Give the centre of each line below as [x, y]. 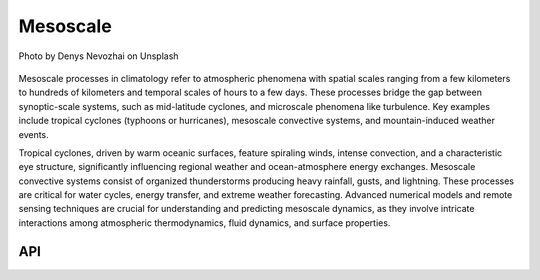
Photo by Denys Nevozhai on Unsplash [98, 56]
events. [33, 134]
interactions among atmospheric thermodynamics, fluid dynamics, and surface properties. [204, 222]
